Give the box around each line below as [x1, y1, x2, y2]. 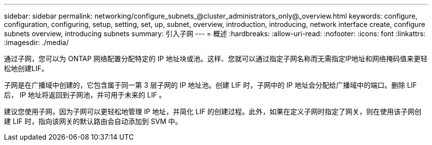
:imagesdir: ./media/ [4, 38, 69, 47]
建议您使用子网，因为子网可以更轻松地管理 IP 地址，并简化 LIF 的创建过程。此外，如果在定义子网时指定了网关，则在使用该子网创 [4, 107, 422, 116]
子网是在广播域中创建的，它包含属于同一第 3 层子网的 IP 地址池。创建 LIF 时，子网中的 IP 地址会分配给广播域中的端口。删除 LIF [4, 81, 417, 89]
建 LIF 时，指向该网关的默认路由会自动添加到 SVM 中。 [4, 117, 182, 125]
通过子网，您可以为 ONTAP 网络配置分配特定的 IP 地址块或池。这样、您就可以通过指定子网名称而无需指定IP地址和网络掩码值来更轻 [4, 54, 428, 63]
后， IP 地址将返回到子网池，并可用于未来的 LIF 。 [4, 91, 166, 99]
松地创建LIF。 [4, 64, 48, 72]
